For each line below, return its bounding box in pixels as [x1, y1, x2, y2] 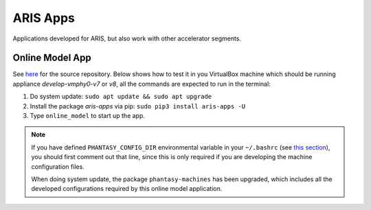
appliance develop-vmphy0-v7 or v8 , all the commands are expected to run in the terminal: [12, 80, 271, 88]
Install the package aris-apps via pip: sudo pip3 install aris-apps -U [30, 102, 246, 110]
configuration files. [31, 162, 85, 171]
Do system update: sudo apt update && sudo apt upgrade [30, 93, 212, 101]
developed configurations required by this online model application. [31, 185, 223, 193]
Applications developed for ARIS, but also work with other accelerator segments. [12, 34, 242, 43]
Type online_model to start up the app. [30, 112, 146, 120]
